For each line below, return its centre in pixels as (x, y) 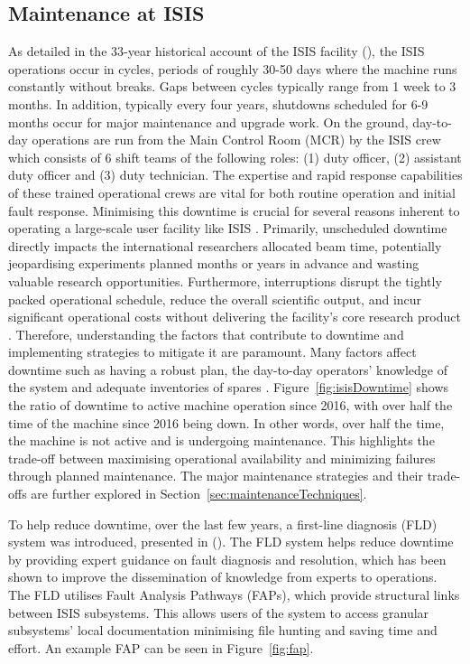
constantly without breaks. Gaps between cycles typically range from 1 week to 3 (232, 86)
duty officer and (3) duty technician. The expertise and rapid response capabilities (235, 175)
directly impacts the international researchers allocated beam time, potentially (225, 245)
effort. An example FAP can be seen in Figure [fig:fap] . (161, 647)
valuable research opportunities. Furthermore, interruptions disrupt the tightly (225, 281)
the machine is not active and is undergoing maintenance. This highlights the (221, 440)
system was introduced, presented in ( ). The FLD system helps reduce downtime (231, 542)
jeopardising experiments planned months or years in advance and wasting (214, 263)
